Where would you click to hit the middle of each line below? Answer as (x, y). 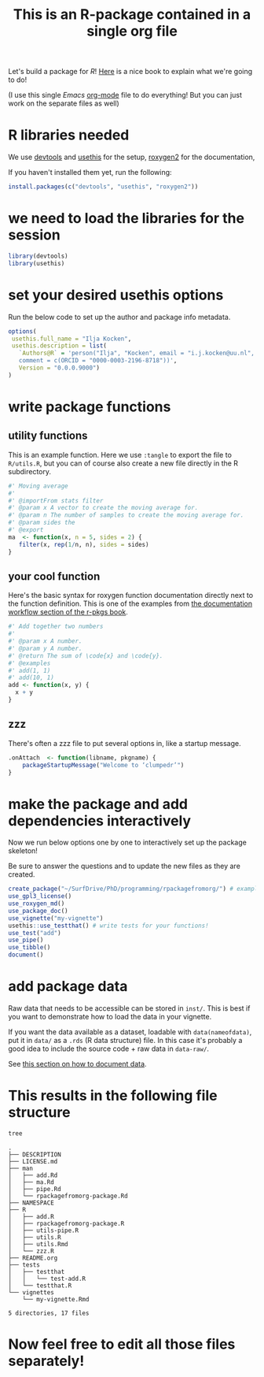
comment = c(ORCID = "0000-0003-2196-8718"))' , (98, 361)
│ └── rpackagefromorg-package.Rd (68, 1196)
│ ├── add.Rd (33, 1175)
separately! (46, 1361)
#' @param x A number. (45, 641)
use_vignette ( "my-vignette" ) (56, 918)
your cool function (54, 576)
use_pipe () (26, 940)
